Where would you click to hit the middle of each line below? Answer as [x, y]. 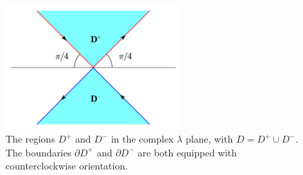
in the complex [142, 139]
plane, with [209, 139]
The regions [30, 139]
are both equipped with [187, 152]
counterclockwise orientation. [67, 166]
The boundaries [39, 152]
